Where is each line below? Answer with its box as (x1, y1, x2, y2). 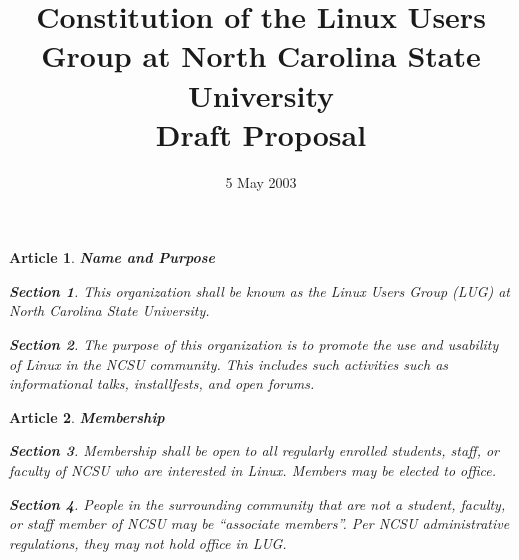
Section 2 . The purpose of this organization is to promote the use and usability (9, 334, 499, 355)
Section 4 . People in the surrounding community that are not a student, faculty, (9, 493, 506, 514)
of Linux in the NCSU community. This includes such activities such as (9, 353, 449, 374)
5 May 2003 (225, 171, 297, 192)
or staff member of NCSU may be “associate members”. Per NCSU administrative (9, 513, 510, 534)
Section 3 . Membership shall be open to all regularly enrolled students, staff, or (9, 440, 500, 461)
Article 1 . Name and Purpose (9, 247, 215, 268)
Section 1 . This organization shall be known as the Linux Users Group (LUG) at (9, 280, 511, 301)
